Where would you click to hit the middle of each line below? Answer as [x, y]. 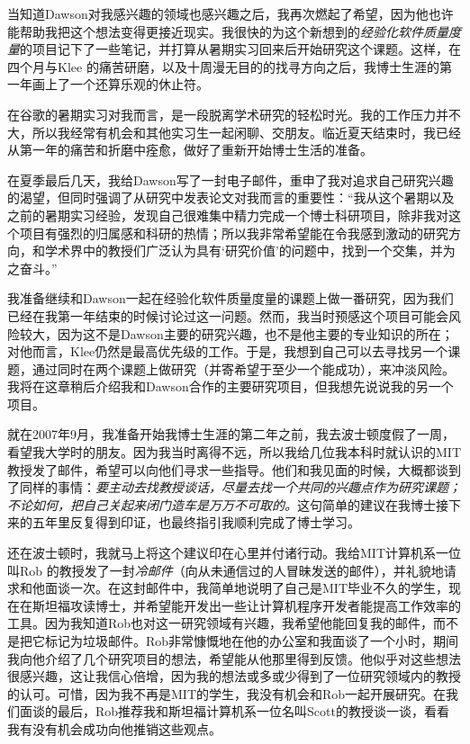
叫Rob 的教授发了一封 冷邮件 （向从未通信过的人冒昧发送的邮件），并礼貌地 [226, 570]
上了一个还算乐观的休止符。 [127, 84]
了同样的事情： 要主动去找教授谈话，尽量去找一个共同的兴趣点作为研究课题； [234, 487]
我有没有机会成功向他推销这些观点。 [114, 728]
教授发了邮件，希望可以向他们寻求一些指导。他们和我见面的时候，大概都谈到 [234, 469]
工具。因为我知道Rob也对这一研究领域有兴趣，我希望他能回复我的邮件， [221, 623]
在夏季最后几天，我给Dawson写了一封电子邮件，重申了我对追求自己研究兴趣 [230, 179]
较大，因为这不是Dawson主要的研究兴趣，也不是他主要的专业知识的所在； [236, 333]
